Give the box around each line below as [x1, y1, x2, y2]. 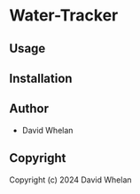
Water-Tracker [9, 5, 119, 26]
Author [9, 101, 49, 117]
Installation [9, 70, 73, 85]
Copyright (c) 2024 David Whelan [9, 174, 132, 185]
